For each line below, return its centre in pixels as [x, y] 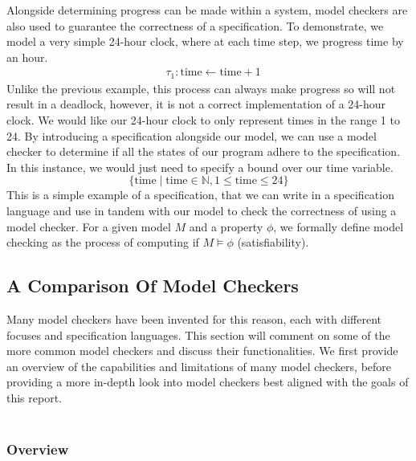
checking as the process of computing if [103, 242]
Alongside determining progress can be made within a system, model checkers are [207, 10]
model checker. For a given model [89, 226]
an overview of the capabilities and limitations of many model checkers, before [199, 366]
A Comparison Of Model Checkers [153, 286]
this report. [35, 397]
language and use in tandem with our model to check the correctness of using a [202, 211]
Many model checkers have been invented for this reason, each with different [194, 319]
